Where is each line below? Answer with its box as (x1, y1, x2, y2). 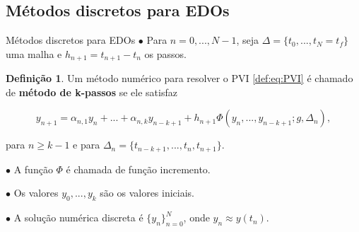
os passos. (144, 46, 187, 61)
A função (13, 161, 53, 176)
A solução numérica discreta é (13, 210, 143, 225)
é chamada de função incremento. (66, 161, 211, 176)
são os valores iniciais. (100, 185, 195, 200)
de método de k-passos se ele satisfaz (6, 84, 177, 99)
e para (73, 137, 100, 152)
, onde (183, 210, 210, 225)
